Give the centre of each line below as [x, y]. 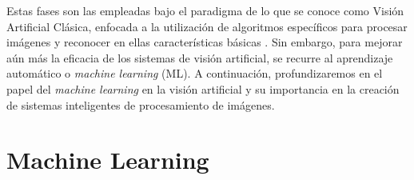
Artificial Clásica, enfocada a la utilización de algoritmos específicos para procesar [207, 26]
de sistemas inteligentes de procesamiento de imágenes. [141, 104]
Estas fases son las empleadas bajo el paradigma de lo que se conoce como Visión [205, 10]
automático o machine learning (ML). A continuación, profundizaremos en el [195, 73]
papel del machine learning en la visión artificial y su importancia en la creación [203, 88]
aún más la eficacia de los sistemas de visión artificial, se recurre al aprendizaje [200, 57]
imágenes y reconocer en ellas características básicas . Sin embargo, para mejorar [205, 42]
